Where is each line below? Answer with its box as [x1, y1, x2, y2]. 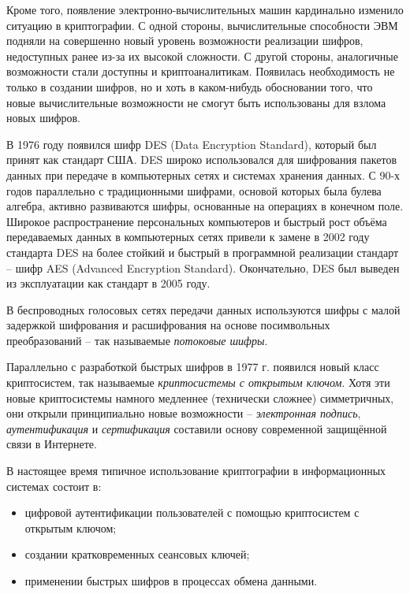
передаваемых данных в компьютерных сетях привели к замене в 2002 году [6, 228, 370, 245]
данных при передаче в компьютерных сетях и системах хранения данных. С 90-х [6, 166, 401, 183]
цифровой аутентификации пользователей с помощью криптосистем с [24, 504, 360, 521]
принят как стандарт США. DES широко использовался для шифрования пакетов [6, 151, 397, 168]
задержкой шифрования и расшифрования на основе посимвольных [6, 317, 330, 333]
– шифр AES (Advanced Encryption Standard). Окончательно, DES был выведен [6, 259, 400, 276]
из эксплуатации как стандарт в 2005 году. [6, 275, 211, 291]
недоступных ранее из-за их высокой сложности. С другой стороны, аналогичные [6, 47, 398, 64]
